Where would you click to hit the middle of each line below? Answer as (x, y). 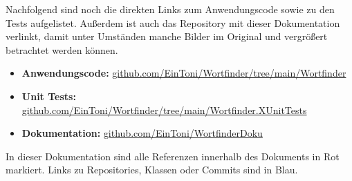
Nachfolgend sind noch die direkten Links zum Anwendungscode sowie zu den (170, 9)
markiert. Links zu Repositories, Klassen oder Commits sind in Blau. (152, 170)
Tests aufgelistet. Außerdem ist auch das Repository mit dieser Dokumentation (173, 22)
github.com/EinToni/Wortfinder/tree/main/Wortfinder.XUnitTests (164, 109)
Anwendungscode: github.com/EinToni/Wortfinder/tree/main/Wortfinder (184, 73)
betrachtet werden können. (62, 49)
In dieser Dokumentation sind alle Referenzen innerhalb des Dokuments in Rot (173, 156)
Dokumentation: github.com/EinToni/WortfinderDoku (142, 133)
